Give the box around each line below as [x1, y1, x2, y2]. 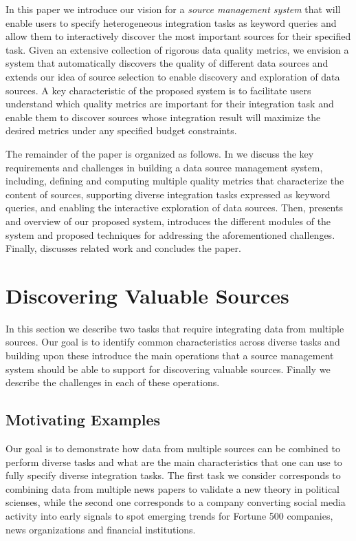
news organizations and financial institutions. [5, 522, 196, 536]
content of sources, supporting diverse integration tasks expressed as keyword [5, 187, 331, 201]
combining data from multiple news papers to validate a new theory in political [5, 481, 340, 496]
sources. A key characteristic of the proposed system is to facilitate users [5, 83, 311, 97]
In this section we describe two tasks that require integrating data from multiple [5, 321, 344, 335]
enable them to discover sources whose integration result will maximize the [5, 109, 321, 124]
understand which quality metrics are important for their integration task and [5, 96, 334, 111]
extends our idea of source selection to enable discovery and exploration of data [5, 69, 340, 83]
